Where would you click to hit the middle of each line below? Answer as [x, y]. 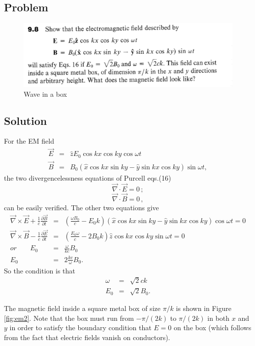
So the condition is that [40, 270]
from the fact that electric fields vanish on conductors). [87, 337]
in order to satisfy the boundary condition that [80, 327]
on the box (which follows [212, 327]
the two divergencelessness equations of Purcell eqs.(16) [88, 177]
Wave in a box [45, 94]
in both [219, 318]
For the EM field [29, 141]
